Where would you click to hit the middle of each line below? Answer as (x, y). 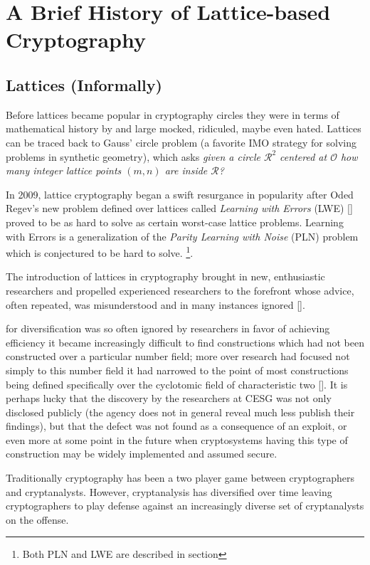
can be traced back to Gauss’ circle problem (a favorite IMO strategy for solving (181, 142)
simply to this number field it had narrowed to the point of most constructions (177, 370)
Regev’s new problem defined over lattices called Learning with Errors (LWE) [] (179, 208)
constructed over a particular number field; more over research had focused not (178, 356)
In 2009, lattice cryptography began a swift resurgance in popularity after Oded (180, 194)
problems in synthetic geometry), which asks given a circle (133, 156)
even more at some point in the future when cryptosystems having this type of (177, 439)
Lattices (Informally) (84, 84)
